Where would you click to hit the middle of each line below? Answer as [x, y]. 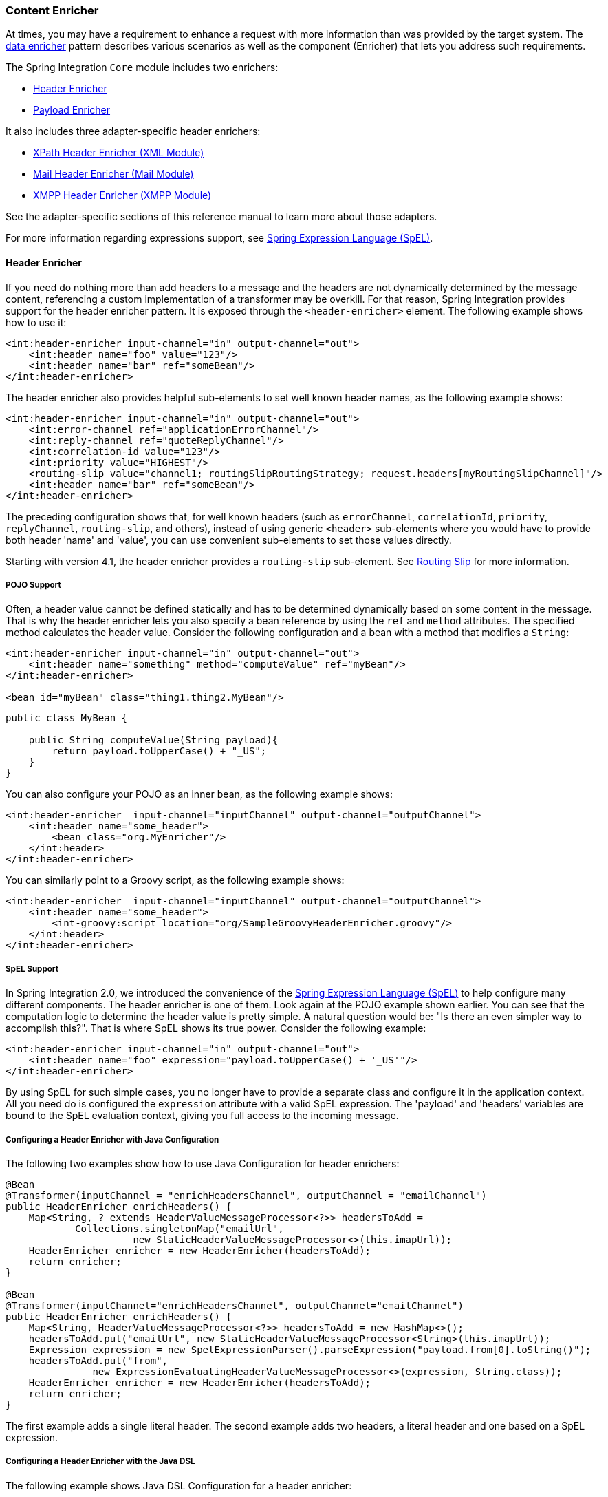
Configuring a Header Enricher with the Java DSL [100, 1462]
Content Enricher [52, 10]
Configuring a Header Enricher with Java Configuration [112, 1139]
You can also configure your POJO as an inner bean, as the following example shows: [199, 794]
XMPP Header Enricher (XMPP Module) [122, 195]
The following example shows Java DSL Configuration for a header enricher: [179, 1485]
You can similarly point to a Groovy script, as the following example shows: [175, 880]
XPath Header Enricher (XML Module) [119, 153]
